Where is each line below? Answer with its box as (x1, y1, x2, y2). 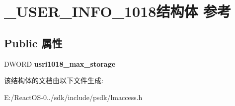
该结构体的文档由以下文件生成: (4, 75, 103, 86)
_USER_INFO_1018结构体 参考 (4, 1, 232, 21)
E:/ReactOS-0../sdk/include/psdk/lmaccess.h (4, 92, 143, 102)
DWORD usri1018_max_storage (4, 58, 116, 69)
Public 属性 (4, 35, 63, 50)
